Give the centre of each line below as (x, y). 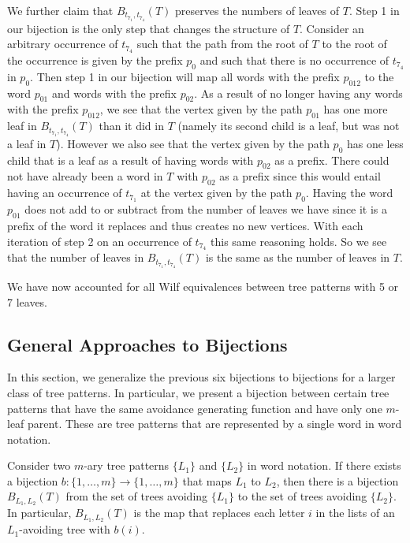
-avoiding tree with (65, 529)
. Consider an (332, 28)
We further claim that (60, 10)
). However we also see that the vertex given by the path (193, 143)
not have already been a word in (85, 176)
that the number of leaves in (76, 257)
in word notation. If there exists (324, 465)
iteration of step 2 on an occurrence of (99, 241)
